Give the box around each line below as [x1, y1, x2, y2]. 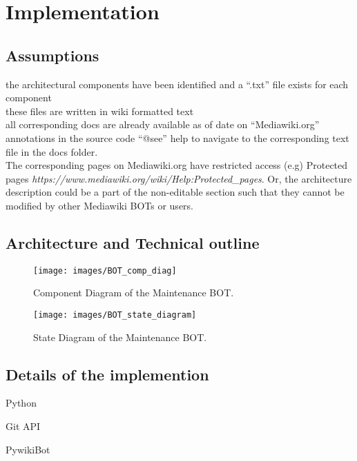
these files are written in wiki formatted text [6, 103, 194, 118]
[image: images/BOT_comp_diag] [33, 265, 177, 276]
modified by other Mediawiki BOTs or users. [6, 198, 193, 212]
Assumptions [6, 44, 99, 65]
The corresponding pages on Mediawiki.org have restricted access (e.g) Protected [6, 158, 348, 172]
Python [6, 396, 37, 410]
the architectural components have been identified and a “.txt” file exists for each [6, 76, 349, 91]
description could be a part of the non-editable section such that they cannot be [6, 185, 345, 199]
